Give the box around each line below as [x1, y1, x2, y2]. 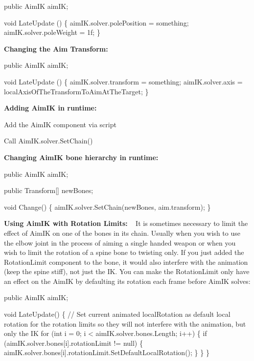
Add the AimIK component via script [4, 119, 116, 129]
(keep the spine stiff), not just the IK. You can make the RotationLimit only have [4, 266, 250, 277]
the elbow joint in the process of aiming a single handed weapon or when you [4, 237, 236, 248]
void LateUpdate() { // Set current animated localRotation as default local [4, 309, 231, 319]
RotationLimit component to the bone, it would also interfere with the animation [4, 256, 248, 267]
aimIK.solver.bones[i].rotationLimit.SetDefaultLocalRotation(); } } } [4, 347, 209, 358]
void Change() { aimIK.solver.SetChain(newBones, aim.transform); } [4, 201, 211, 212]
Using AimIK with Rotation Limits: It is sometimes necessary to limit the [4, 218, 248, 228]
